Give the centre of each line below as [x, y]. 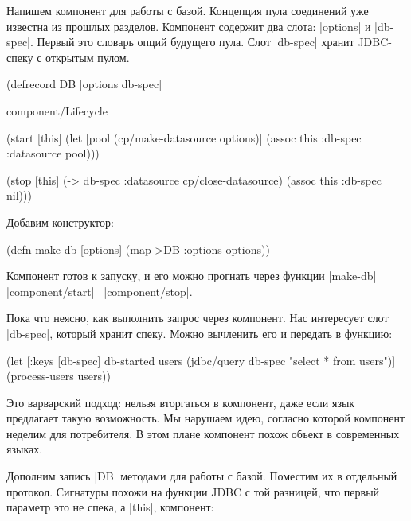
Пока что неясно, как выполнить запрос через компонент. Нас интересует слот [198, 318]
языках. [25, 449]
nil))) [19, 195]
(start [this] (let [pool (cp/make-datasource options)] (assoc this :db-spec [184, 137]
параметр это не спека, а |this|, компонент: [110, 507]
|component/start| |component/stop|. [100, 291]
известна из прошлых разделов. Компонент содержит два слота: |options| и [189, 26]
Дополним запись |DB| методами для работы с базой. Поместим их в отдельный [202, 476]
